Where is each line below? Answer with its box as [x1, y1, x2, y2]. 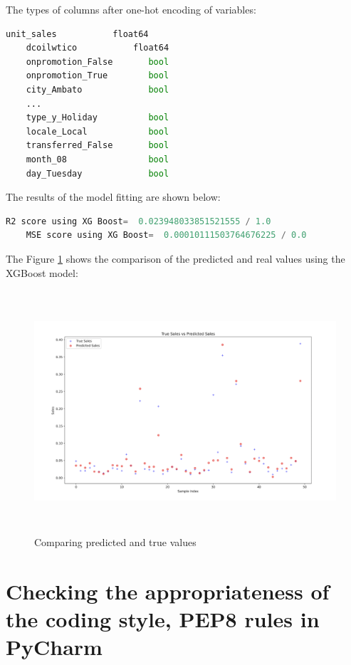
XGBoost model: [6, 265, 78, 280]
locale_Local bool [26, 126, 169, 137]
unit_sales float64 [6, 28, 149, 39]
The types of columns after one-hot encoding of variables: [6, 2, 256, 16]
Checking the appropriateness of [6, 576, 330, 605]
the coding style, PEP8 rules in [6, 604, 320, 633]
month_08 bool [26, 154, 169, 164]
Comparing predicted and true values [34, 534, 197, 549]
